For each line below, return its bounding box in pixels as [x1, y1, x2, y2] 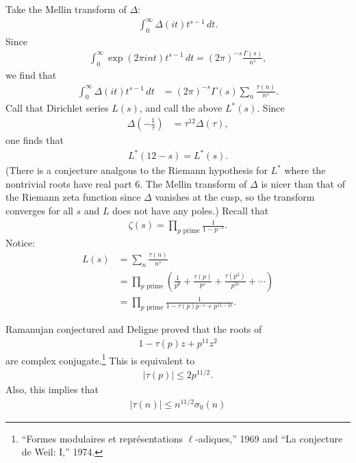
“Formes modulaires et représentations [21, 431, 183, 445]
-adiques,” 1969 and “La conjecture [195, 431, 343, 445]
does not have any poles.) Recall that [112, 203, 269, 217]
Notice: [5, 235, 36, 249]
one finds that [5, 133, 64, 147]
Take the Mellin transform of [5, 2, 127, 16]
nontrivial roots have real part [5, 176, 132, 190]
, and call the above [139, 101, 222, 115]
